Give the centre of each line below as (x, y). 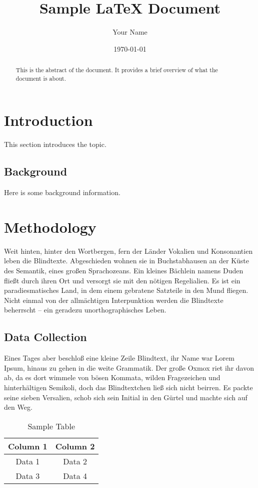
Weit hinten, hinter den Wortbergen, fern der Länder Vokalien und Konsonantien (128, 251)
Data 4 (75, 475)
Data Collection (45, 337)
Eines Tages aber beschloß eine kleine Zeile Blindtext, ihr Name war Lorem (119, 358)
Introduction (48, 120)
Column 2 (75, 446)
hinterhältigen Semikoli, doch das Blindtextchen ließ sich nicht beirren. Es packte (128, 387)
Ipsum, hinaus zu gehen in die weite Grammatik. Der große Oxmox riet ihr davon (129, 367)
